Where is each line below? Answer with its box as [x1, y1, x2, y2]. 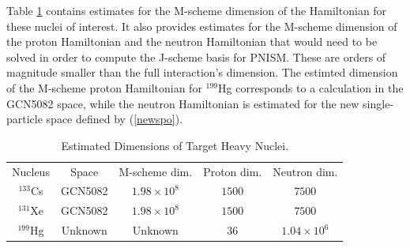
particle [6, 111, 43, 127]
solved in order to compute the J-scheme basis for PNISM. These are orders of [6, 48, 386, 65]
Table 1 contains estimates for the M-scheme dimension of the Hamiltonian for [6, 2, 387, 18]
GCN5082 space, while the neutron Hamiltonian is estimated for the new [6, 95, 359, 111]
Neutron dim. [273, 163, 338, 179]
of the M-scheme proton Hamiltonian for [6, 79, 202, 96]
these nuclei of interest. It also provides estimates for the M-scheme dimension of [6, 17, 397, 34]
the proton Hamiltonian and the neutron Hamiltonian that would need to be [6, 33, 378, 50]
